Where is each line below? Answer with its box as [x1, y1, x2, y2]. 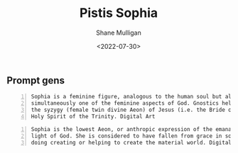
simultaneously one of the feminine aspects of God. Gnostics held [31, 100, 235, 107]
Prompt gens [6, 74, 65, 86]
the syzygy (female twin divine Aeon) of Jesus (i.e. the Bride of [31, 106, 235, 114]
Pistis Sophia [80, 5, 158, 21]
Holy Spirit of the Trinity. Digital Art [31, 113, 156, 120]
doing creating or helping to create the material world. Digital [31, 139, 232, 146]
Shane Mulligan [96, 28, 141, 37]
